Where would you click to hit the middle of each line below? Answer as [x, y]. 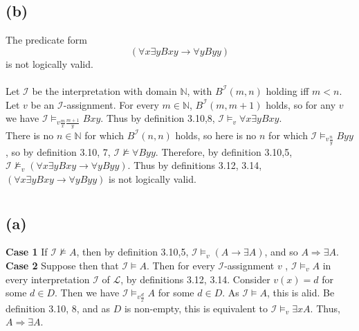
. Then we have [87, 293]
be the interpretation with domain [104, 90]
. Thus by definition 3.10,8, [158, 118]
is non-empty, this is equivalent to [196, 308]
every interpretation [48, 279]
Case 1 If [27, 252]
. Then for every [181, 265]
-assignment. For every [111, 104]
